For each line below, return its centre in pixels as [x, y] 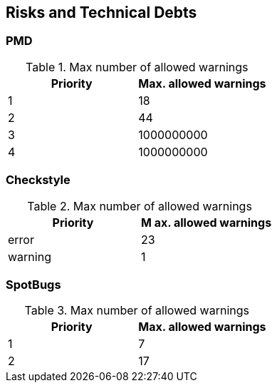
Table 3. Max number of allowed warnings [137, 311]
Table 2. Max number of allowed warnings [140, 206]
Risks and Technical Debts [101, 12]
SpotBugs [33, 284]
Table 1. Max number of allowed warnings [137, 67]
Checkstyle [38, 180]
